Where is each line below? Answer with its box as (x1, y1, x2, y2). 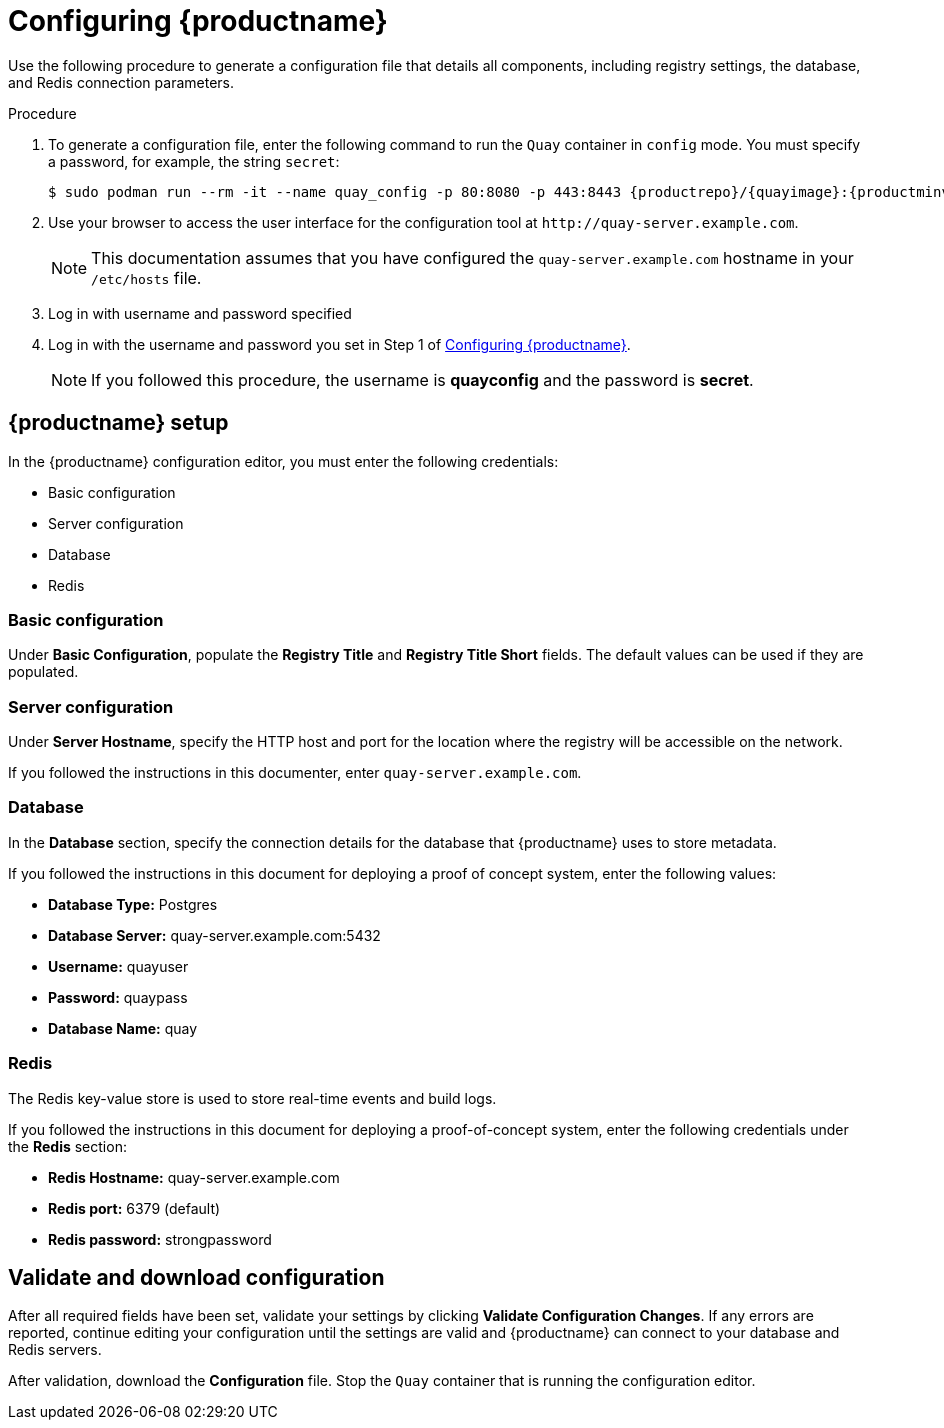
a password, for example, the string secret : (48, 152, 340, 170)
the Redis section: (8, 1137, 127, 1155)
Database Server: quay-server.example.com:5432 (48, 926, 381, 944)
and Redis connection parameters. (8, 73, 234, 91)
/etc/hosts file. (91, 267, 202, 288)
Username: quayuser (48, 957, 189, 975)
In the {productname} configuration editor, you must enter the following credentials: (8, 452, 559, 470)
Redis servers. (8, 1341, 102, 1359)
